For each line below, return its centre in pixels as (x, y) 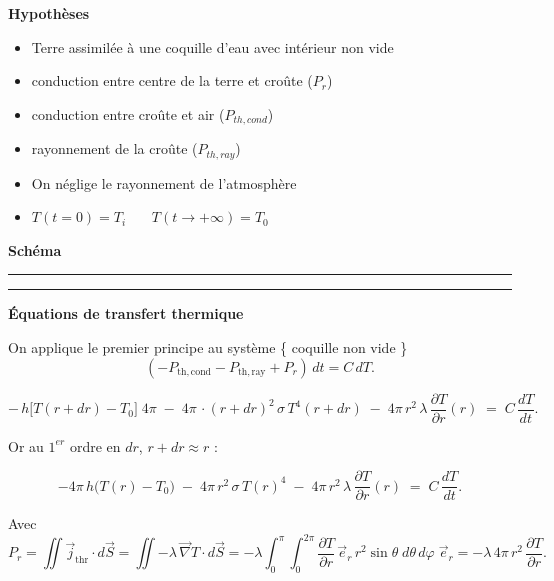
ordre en (95, 445)
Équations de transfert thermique (126, 313)
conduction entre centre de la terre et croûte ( (172, 80)
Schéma (35, 249)
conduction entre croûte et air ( (128, 113)
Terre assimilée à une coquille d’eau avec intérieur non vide (212, 46)
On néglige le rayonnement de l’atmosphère (164, 182)
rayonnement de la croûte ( (114, 148)
